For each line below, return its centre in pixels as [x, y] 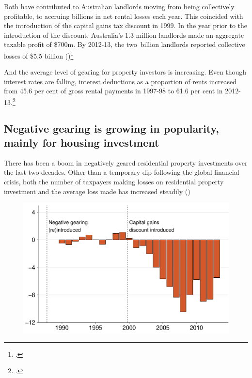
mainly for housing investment [82, 143]
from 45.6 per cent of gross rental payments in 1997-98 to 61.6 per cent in [113, 91]
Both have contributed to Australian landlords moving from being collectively [119, 6]
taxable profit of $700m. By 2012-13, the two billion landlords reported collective [125, 44]
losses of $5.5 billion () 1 [39, 55]
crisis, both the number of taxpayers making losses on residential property [114, 182]
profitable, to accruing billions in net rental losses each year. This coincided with [124, 16]
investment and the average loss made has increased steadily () [97, 191]
